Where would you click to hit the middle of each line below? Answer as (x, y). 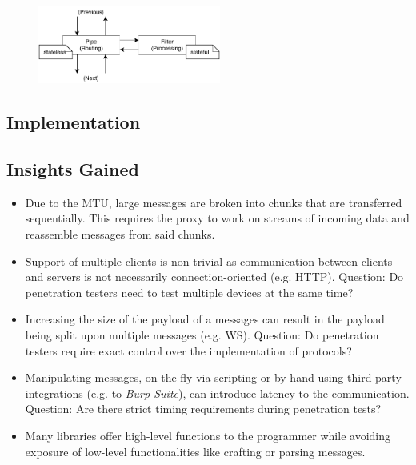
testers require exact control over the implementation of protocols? (188, 350)
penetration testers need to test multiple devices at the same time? (189, 292)
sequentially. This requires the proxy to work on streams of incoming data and (217, 218)
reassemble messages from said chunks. (120, 233)
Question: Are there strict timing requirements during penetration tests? (203, 409)
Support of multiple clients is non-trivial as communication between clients (209, 261)
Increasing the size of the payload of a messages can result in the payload (205, 319)
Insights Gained (73, 168)
